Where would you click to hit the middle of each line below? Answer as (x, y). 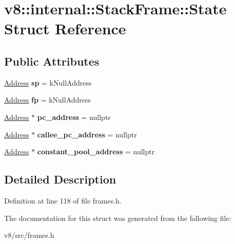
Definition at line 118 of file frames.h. (63, 200)
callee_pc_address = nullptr (87, 134)
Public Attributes (52, 61)
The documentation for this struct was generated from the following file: (118, 218)
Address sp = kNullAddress (48, 82)
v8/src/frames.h (29, 235)
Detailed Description (60, 179)
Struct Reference (65, 28)
